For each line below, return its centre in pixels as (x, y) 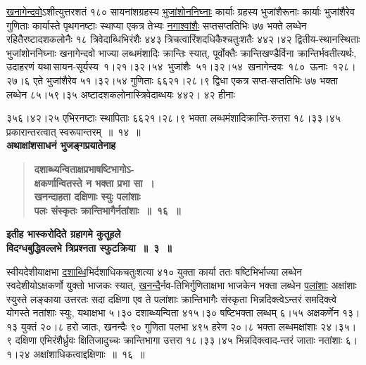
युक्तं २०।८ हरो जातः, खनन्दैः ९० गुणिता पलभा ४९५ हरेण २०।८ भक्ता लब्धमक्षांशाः (169, 326)
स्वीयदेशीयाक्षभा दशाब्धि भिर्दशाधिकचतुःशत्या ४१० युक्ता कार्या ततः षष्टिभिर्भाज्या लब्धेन (154, 271)
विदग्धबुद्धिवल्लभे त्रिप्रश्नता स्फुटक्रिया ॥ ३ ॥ (89, 247)
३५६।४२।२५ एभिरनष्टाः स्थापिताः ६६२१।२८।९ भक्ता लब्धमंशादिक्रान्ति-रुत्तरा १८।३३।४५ (173, 118)
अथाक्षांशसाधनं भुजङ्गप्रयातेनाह (61, 145)
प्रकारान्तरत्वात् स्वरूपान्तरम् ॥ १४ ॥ (74, 131)
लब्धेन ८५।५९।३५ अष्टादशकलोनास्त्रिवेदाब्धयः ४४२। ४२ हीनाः (121, 94)
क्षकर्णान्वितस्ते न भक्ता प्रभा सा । (94, 182)
